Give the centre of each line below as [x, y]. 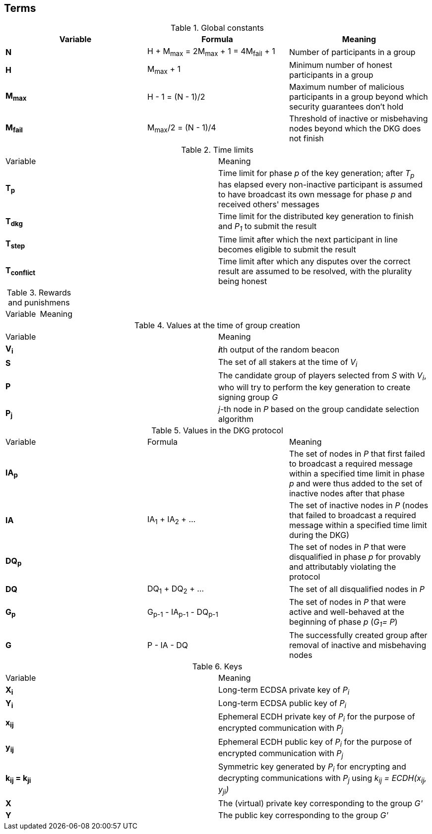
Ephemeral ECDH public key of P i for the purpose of [315, 742]
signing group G [248, 397]
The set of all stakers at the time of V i [288, 363]
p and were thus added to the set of [356, 483]
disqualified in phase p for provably [355, 557]
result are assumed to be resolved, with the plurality [315, 271]
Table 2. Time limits [217, 149]
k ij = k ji [18, 779]
